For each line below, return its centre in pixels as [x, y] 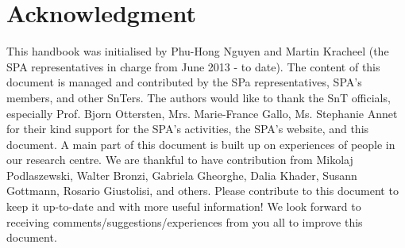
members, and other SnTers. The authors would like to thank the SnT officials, [199, 97]
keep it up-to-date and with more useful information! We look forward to [184, 206]
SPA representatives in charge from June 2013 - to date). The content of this [193, 66]
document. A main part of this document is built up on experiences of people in [201, 144]
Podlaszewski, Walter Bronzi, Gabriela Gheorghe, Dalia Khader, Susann [182, 175]
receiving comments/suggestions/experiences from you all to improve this [185, 221]
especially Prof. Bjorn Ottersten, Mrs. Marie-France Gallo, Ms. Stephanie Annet [202, 113]
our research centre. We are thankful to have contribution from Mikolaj [180, 160]
